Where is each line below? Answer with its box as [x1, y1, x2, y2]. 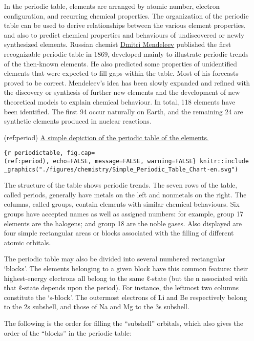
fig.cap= [66, 149, 95, 157]
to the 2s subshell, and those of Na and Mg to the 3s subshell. [4, 301, 190, 312]
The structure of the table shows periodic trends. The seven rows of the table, [4, 180, 237, 190]
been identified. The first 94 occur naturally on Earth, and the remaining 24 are [4, 106, 243, 116]
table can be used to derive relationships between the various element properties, [4, 20, 246, 30]
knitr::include [199, 157, 249, 165]
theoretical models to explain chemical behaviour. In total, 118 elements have [4, 96, 235, 107]
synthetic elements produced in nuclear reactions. [4, 116, 151, 126]
